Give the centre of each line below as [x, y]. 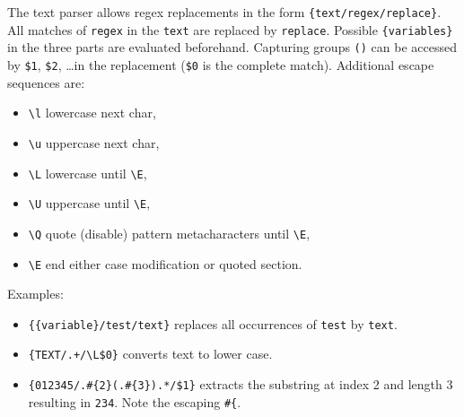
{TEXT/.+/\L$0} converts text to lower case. [150, 354]
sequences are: [46, 82]
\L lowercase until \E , [88, 173]
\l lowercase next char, [92, 113]
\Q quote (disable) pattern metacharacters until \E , [169, 233]
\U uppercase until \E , [89, 203]
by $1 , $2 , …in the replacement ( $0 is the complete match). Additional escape [221, 64]
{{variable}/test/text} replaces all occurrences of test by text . [213, 323]
